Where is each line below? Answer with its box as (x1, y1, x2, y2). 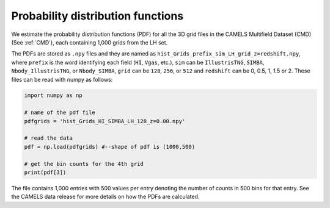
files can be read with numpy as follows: (11, 76, 113, 83)
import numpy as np (24, 92, 82, 99)
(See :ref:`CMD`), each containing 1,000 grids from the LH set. (11, 38, 168, 46)
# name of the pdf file (24, 109, 96, 116)
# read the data (24, 135, 73, 142)
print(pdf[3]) (24, 169, 67, 176)
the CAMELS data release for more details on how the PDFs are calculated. (11, 193, 200, 201)
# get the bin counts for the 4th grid (24, 160, 144, 167)
